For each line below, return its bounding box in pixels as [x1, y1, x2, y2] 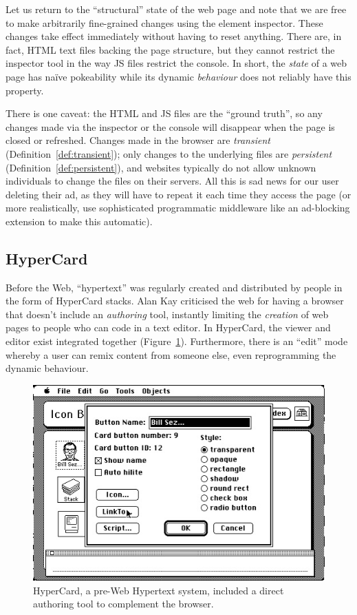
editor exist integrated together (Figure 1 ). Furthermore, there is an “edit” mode [6, 334, 348, 348]
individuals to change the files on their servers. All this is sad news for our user [6, 174, 339, 188]
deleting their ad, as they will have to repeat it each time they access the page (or [6, 187, 351, 201]
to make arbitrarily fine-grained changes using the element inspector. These [6, 15, 323, 30]
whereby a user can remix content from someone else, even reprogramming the [6, 347, 336, 362]
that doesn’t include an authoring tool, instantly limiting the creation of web [6, 306, 329, 321]
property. [6, 83, 44, 97]
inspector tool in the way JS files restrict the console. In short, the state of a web [6, 56, 347, 70]
